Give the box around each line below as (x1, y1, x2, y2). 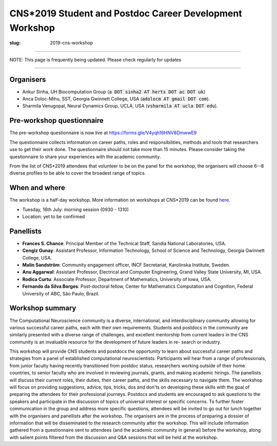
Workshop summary (9, 304, 76, 312)
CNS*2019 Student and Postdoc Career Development (9, 8, 242, 19)
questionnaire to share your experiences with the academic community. (9, 154, 161, 160)
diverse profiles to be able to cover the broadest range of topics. (9, 170, 146, 176)
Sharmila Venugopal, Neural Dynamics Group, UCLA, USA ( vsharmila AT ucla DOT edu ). (22, 103, 218, 109)
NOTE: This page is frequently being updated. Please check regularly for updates (9, 56, 182, 62)
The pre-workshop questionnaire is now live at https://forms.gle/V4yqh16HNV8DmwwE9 (9, 130, 197, 136)
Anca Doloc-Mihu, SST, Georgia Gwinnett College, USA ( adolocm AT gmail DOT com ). (22, 96, 210, 102)
